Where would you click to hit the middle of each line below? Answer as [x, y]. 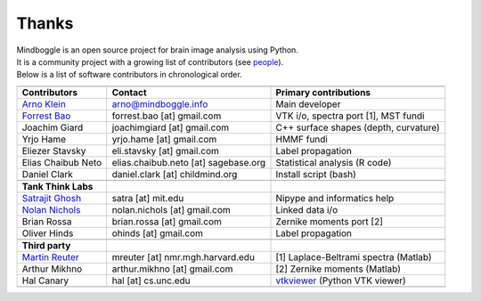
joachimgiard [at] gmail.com [171, 127]
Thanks [45, 23]
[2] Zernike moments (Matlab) [338, 269]
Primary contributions [323, 92]
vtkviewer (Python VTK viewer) [341, 281]
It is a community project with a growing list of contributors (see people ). [150, 61]
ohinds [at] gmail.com [158, 233]
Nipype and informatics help [335, 198]
